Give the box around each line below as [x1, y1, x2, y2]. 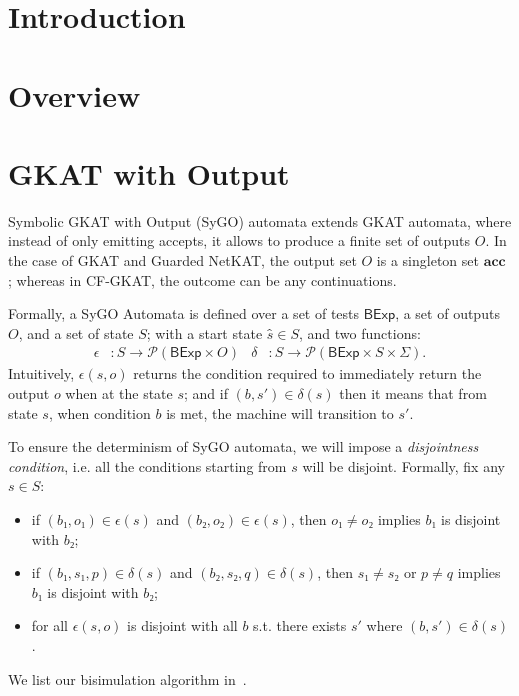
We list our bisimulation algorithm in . [8, 668, 247, 689]
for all [31, 615, 69, 636]
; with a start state [146, 322, 263, 343]
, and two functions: [299, 322, 421, 343]
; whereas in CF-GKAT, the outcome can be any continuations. [8, 269, 397, 290]
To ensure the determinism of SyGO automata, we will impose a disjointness [8, 436, 479, 457]
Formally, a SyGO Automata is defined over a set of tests [8, 303, 360, 324]
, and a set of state [18, 322, 134, 343]
